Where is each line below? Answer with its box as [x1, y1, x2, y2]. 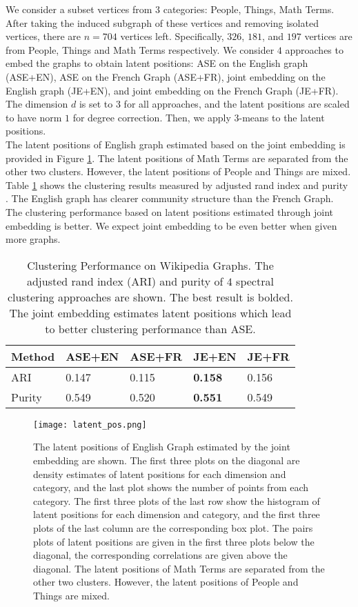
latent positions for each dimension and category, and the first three [33, 507, 320, 521]
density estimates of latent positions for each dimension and [33, 466, 286, 481]
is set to [79, 97, 113, 111]
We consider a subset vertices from [6, 2, 152, 16]
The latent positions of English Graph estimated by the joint [33, 439, 290, 454]
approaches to [285, 42, 344, 57]
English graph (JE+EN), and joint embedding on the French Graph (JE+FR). [6, 83, 339, 97]
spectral [236, 272, 274, 289]
